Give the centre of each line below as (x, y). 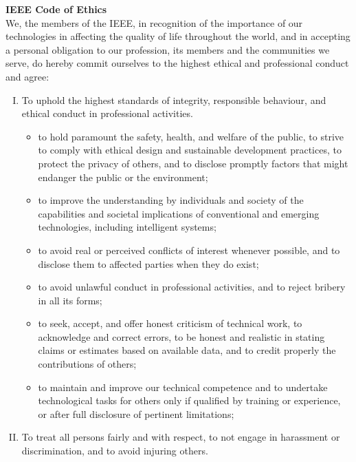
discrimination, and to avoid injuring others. (115, 451)
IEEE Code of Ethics (56, 9)
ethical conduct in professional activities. (107, 113)
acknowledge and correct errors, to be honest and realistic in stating (181, 336)
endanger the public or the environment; (123, 177)
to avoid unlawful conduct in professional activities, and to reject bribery (192, 287)
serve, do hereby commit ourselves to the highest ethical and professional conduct (177, 63)
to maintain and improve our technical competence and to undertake (183, 387)
